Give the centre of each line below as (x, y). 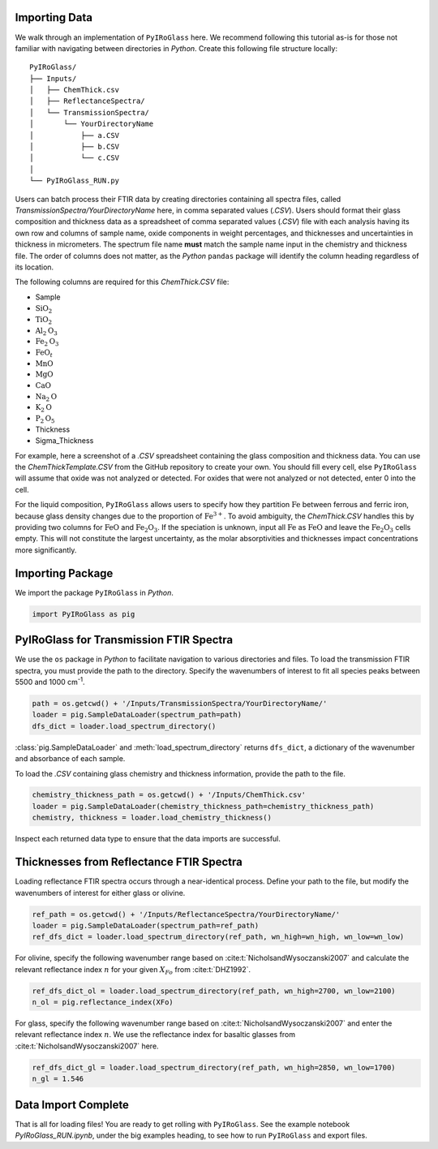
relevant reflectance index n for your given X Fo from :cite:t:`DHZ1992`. (133, 970)
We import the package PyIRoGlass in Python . (94, 592)
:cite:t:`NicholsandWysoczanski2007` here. (87, 1046)
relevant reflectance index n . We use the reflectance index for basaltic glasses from (155, 1035)
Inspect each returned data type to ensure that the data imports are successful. (148, 839)
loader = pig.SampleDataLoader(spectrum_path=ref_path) (146, 925)
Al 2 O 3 (47, 331)
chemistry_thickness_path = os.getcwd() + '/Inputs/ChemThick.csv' (169, 795)
